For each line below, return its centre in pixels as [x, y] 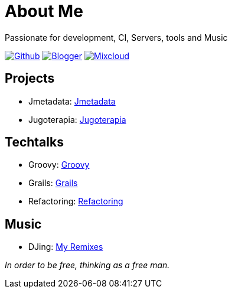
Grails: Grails [53, 183]
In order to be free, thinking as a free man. [87, 265]
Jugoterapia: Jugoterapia [77, 119]
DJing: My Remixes [66, 247]
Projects [30, 79]
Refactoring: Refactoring [76, 201]
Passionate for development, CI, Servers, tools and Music [116, 37]
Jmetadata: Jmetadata [72, 101]
